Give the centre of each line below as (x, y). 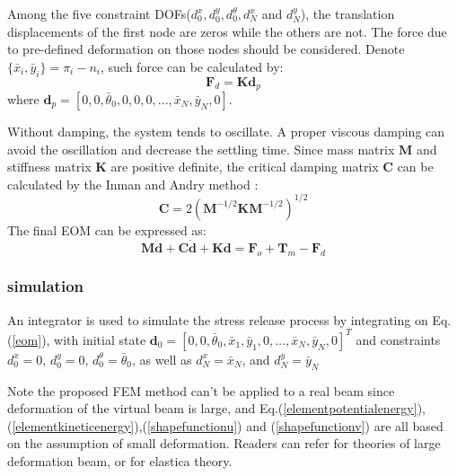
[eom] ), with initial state (79, 339)
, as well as (162, 359)
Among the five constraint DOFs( (99, 13)
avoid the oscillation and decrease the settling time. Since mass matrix (201, 149)
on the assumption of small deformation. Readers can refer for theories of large (224, 443)
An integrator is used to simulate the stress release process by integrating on (218, 319)
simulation (46, 286)
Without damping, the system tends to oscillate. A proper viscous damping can (226, 132)
